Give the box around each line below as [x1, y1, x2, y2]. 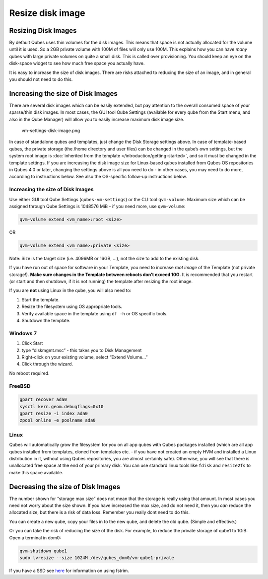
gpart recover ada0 [19, 397, 67, 402]
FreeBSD [9, 382, 31, 389]
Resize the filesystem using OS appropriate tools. [21, 303, 123, 310]
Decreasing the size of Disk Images [9, 482, 121, 491]
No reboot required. [9, 370, 50, 376]
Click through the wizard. [21, 361, 73, 367]
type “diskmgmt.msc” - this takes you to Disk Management [21, 347, 142, 353]
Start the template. [21, 296, 60, 302]
